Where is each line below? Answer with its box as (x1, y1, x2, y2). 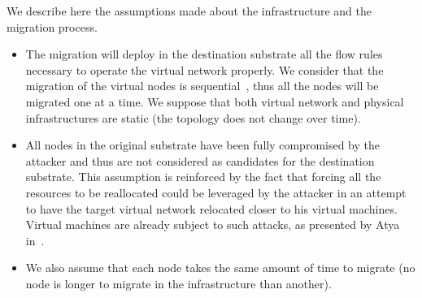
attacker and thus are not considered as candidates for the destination (25, 152, 375, 169)
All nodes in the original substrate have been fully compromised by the (25, 136, 381, 153)
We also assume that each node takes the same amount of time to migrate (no (25, 259, 415, 276)
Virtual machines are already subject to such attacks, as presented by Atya (25, 216, 400, 233)
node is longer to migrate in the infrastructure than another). (25, 274, 332, 292)
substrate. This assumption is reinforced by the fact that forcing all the (25, 168, 381, 185)
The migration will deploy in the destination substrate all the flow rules (25, 45, 383, 63)
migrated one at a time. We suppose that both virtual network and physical (25, 93, 404, 110)
